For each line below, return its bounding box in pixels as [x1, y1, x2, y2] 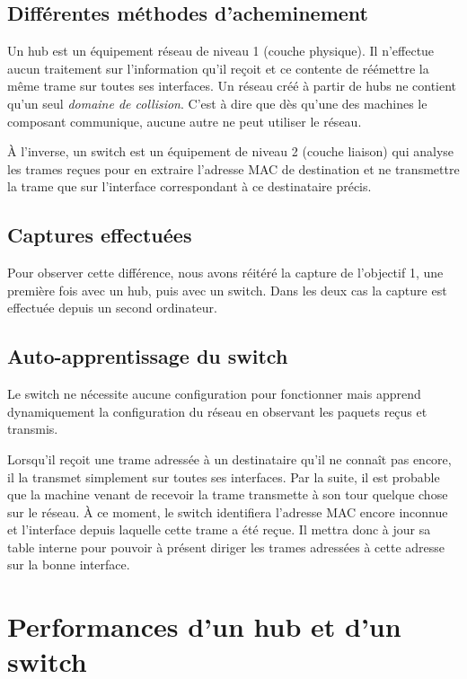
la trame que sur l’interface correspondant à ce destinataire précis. [7, 177, 372, 196]
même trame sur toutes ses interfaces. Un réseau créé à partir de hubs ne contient [7, 76, 457, 95]
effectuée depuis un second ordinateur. [7, 298, 217, 317]
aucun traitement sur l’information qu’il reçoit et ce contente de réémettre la [7, 58, 429, 77]
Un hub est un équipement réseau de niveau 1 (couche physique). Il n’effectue [7, 41, 435, 60]
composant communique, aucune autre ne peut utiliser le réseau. [7, 111, 362, 130]
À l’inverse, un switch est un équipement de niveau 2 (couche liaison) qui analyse [7, 142, 454, 161]
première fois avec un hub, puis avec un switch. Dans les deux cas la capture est [7, 280, 447, 299]
